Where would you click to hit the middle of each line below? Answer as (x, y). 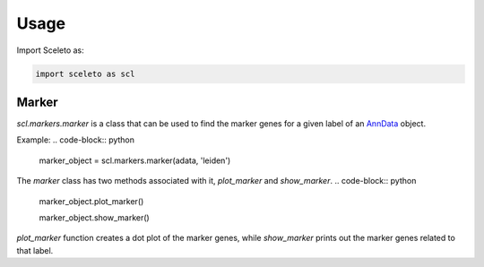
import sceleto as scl (85, 73)
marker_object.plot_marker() (91, 201)
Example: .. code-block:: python (75, 140)
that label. (35, 250)
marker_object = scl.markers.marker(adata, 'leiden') (135, 160)
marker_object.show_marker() (94, 217)
